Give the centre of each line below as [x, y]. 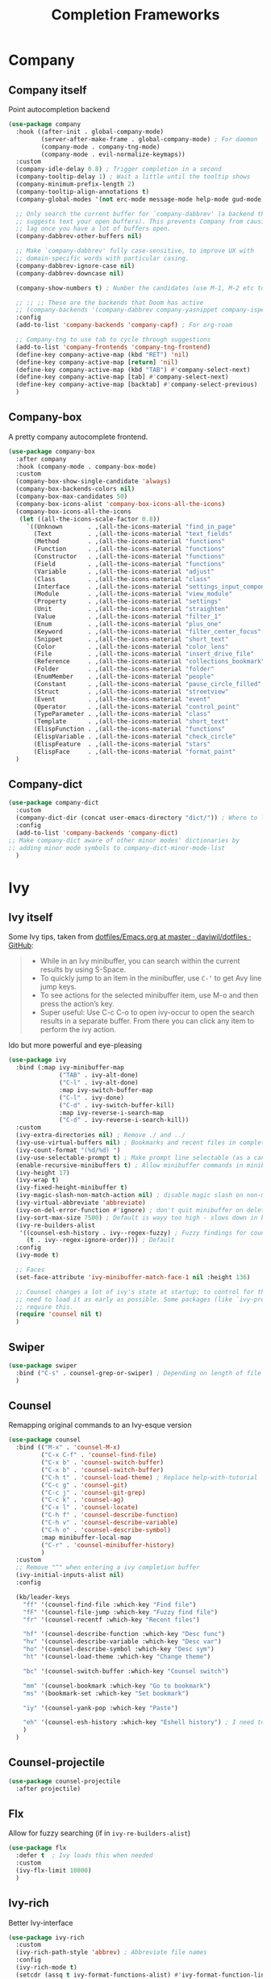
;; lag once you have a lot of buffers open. [94, 229]
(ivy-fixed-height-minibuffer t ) [72, 1188]
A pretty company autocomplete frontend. [78, 437]
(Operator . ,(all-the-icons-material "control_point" [137, 707]
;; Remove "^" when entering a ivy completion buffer [108, 1567]
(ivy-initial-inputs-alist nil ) [70, 1575]
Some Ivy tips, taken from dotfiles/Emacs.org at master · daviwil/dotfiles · [130, 937]
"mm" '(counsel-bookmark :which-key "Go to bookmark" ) [117, 1686]
